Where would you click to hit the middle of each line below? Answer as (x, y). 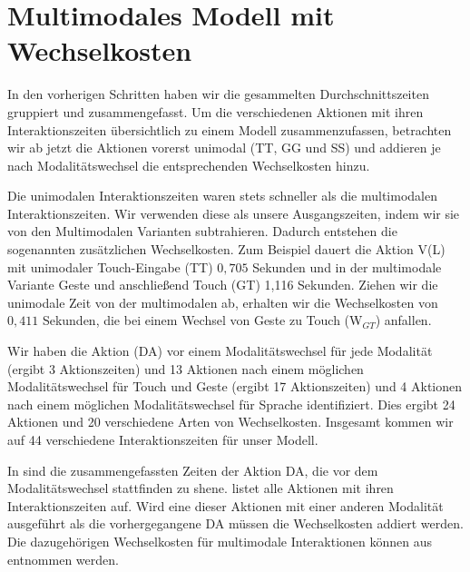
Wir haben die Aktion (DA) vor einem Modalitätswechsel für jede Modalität (220, 351)
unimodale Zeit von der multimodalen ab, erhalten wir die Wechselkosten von (223, 302)
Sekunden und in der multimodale (347, 266)
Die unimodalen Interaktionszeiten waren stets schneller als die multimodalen (222, 196)
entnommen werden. (63, 559)
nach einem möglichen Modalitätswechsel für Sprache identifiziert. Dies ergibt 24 (231, 404)
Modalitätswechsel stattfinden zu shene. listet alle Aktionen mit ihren (201, 488)
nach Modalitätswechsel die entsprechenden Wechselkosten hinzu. (189, 165)
